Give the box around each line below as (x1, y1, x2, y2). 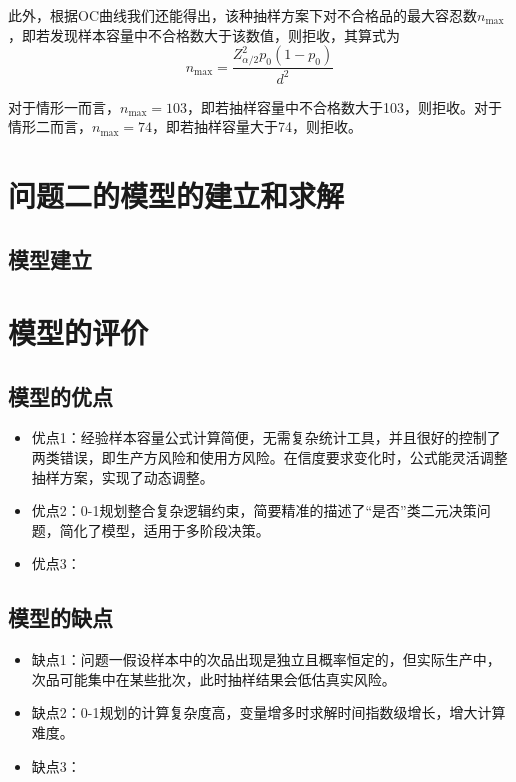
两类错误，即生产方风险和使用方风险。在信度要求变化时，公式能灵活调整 (31, 447, 508, 468)
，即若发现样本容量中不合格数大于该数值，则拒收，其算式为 (8, 24, 400, 45)
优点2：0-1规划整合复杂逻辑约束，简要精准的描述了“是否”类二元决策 (31, 500, 477, 521)
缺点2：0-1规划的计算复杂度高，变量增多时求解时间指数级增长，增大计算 (31, 702, 506, 723)
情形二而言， (8, 116, 92, 137)
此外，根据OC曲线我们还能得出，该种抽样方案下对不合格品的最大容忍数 (8, 5, 477, 25)
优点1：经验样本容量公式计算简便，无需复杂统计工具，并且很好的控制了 (31, 427, 501, 448)
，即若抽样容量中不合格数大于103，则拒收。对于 (187, 96, 503, 117)
